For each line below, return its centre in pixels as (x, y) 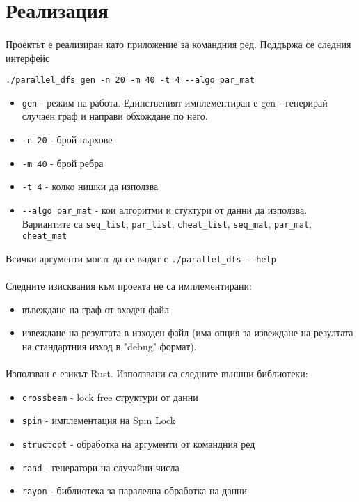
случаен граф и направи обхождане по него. (115, 116)
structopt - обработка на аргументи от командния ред (138, 444)
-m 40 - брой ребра (63, 163)
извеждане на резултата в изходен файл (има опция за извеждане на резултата (188, 332)
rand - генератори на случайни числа (101, 467)
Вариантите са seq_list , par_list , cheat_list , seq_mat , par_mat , (167, 223)
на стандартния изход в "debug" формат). (109, 346)
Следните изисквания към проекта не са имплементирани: (129, 286)
